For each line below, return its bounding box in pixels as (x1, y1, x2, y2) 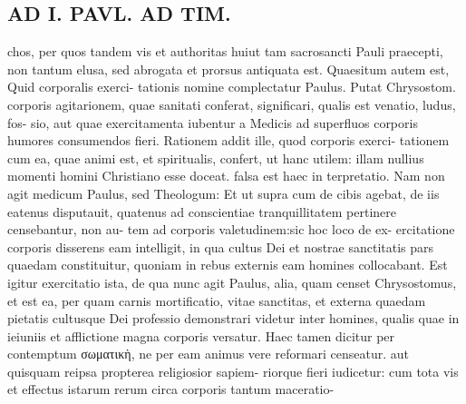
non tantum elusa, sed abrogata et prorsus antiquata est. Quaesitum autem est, (7, 59, 450, 78)
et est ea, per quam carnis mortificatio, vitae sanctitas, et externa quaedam (7, 291, 426, 310)
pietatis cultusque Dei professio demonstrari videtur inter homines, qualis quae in (7, 309, 460, 328)
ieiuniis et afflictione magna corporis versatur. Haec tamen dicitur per (7, 326, 395, 345)
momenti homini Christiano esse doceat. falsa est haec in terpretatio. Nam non (7, 166, 445, 185)
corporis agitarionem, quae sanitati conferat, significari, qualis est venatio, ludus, (7, 94, 456, 113)
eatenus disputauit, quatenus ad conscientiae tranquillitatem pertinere (7, 202, 397, 221)
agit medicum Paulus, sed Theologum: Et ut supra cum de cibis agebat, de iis (7, 183, 440, 202)
